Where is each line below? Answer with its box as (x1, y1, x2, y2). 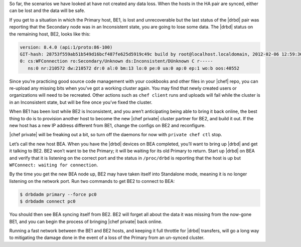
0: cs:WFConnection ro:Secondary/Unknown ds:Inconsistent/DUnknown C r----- (20, 58, 213, 64)
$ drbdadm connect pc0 (20, 198, 76, 204)
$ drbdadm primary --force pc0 (20, 191, 97, 197)
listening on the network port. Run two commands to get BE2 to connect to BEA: (9, 178, 175, 184)
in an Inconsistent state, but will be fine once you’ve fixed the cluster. (9, 99, 153, 105)
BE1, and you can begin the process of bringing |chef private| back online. (9, 218, 163, 224)
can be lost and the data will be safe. (9, 8, 85, 14)
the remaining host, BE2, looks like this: (9, 31, 90, 37)
